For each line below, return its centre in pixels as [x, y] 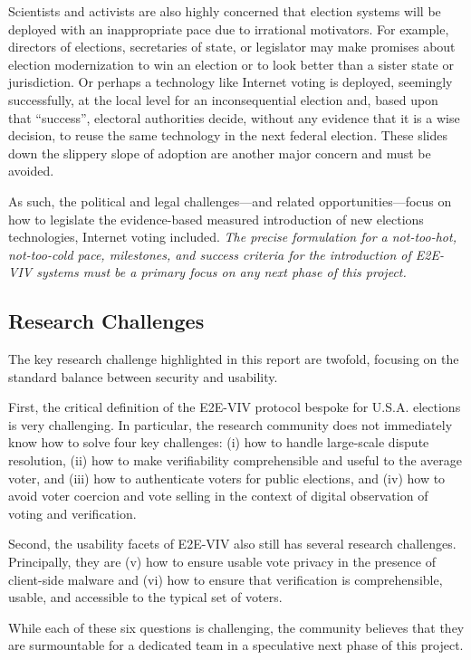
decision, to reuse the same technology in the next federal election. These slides [228, 135]
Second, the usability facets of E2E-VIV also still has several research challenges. [232, 544]
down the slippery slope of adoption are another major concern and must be [220, 153]
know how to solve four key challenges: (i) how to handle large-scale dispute [219, 442]
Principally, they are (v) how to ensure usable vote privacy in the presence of [222, 562]
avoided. [31, 171]
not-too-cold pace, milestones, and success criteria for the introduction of [210, 254]
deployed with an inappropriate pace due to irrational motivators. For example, [229, 29]
